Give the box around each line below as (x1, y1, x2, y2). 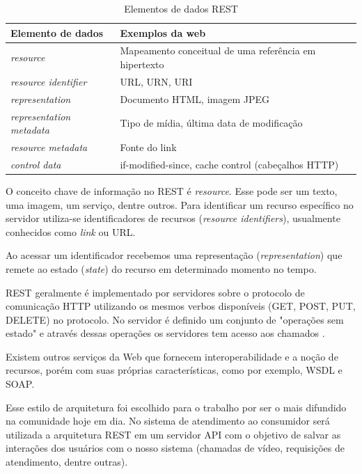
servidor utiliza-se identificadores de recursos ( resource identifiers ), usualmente (6, 211, 340, 226)
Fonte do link (120, 140, 177, 154)
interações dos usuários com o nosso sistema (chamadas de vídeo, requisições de (6, 441, 345, 455)
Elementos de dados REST (124, 1, 238, 15)
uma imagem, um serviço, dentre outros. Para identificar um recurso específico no (6, 197, 354, 212)
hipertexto (120, 57, 164, 72)
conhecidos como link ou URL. (6, 224, 136, 239)
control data (10, 157, 61, 171)
